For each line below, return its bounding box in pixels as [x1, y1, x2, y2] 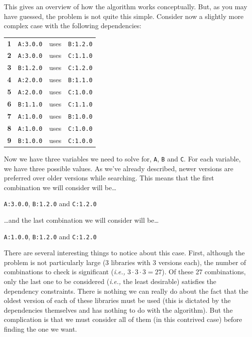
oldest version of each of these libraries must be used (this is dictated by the [4, 295, 231, 305]
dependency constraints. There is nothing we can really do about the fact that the [4, 285, 249, 296]
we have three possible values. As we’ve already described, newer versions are [4, 163, 234, 173]
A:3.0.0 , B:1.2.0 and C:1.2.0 [4, 198, 97, 209]
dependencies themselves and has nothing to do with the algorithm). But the [4, 304, 233, 315]
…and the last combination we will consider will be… [4, 215, 159, 225]
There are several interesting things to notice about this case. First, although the [4, 248, 245, 258]
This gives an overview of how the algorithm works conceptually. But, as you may [4, 1, 248, 11]
